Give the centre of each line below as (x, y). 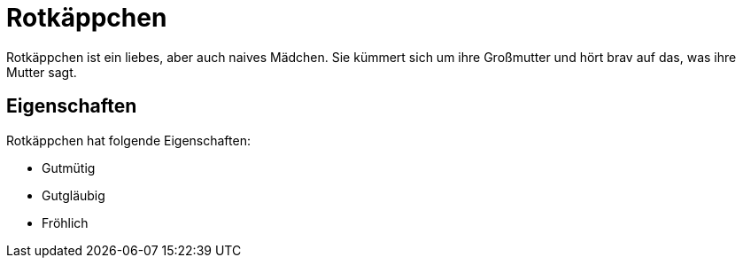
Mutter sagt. (42, 72)
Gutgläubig (74, 195)
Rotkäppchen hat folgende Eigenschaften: (128, 140)
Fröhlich (65, 222)
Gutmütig (69, 168)
